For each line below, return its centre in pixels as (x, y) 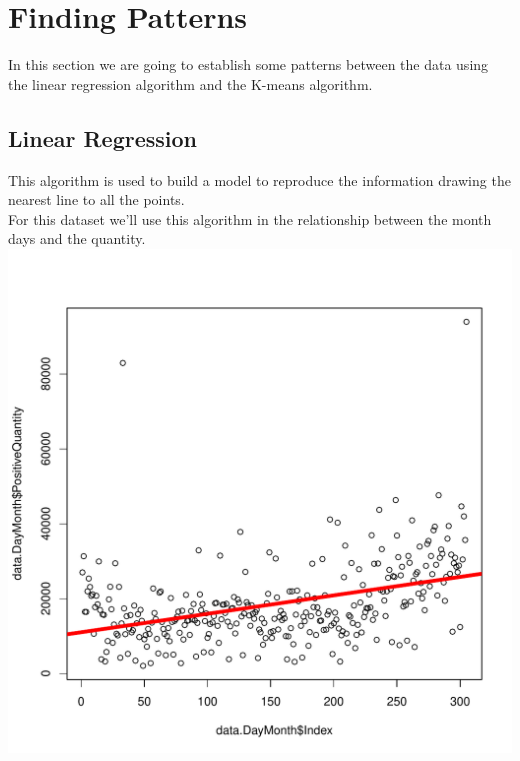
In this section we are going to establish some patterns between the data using (248, 64)
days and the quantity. (77, 238)
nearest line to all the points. (96, 199)
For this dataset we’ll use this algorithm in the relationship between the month (250, 218)
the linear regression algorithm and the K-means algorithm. (190, 83)
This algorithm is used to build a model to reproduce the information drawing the (259, 179)
